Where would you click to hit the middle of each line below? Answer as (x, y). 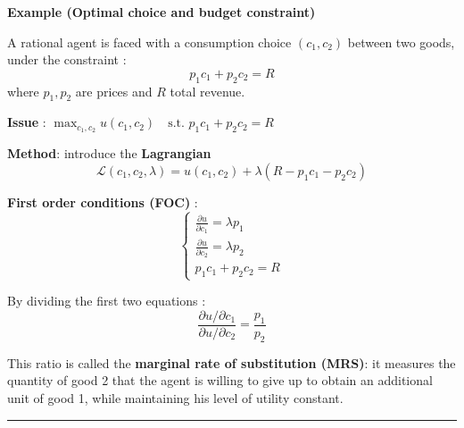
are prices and (114, 91)
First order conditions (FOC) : (103, 201)
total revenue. (207, 91)
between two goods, (401, 42)
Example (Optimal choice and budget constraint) (162, 12)
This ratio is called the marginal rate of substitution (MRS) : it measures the (232, 362)
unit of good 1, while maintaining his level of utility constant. (175, 397)
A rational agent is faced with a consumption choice (149, 42)
